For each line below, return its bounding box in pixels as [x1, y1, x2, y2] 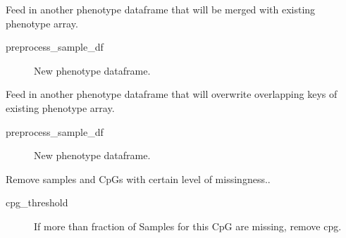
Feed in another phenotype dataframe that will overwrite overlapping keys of [6, 87, 338, 101]
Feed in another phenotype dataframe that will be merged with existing [6, 2, 316, 16]
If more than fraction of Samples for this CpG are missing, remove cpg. [34, 218, 342, 233]
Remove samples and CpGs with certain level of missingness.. [6, 171, 271, 186]
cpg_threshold [6, 195, 68, 210]
